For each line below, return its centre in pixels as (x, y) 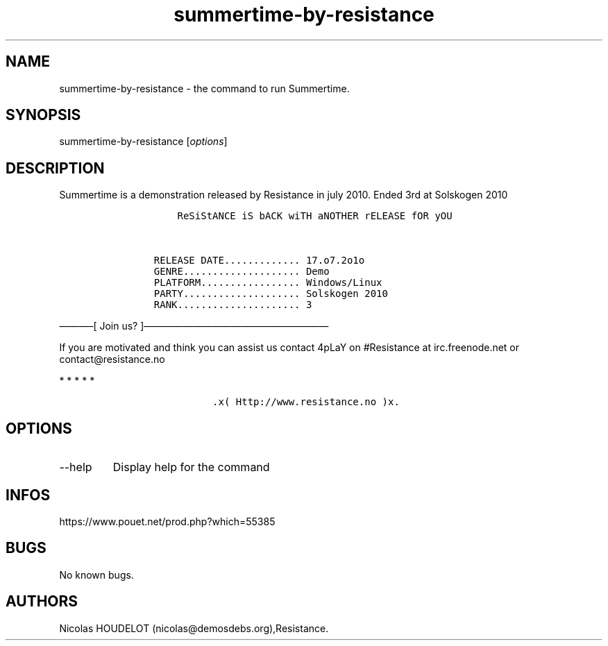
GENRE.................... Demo (242, 272)
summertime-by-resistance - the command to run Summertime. (204, 88)
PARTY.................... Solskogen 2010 (271, 294)
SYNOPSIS (43, 115)
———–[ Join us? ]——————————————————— (194, 326)
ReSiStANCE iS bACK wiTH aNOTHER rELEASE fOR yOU (315, 216)
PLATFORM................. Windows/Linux (268, 283)
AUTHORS (42, 602)
